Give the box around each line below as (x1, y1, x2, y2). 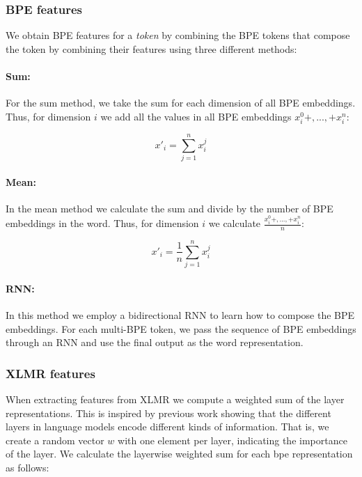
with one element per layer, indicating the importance (118, 432, 347, 447)
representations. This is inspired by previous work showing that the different (6, 405, 331, 420)
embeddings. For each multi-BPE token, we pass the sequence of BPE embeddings (6, 321, 356, 336)
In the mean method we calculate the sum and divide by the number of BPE (6, 201, 333, 215)
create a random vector (6, 432, 104, 447)
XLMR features (6, 364, 95, 382)
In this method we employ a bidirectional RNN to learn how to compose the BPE (6, 308, 355, 322)
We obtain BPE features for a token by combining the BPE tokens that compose (6, 28, 350, 42)
